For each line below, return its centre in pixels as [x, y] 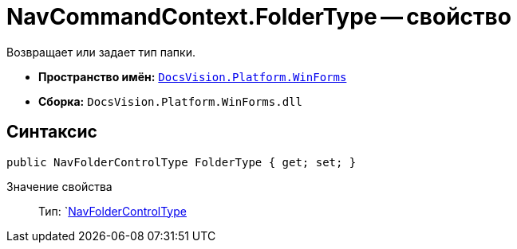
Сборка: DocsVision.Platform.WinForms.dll [170, 101]
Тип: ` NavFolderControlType [112, 211]
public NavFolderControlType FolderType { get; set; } [182, 162]
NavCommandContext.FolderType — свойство [259, 17]
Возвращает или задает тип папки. [101, 52]
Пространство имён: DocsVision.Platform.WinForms [193, 76]
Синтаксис [52, 132]
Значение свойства [59, 186]
